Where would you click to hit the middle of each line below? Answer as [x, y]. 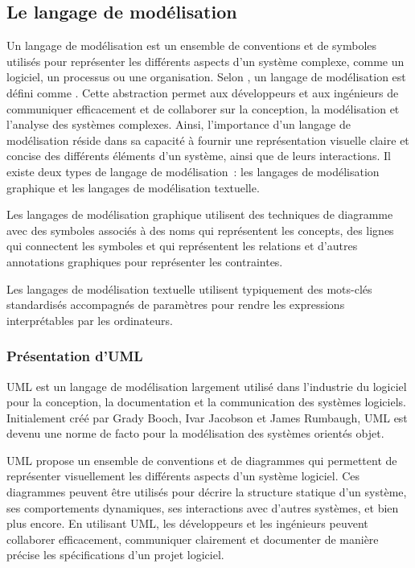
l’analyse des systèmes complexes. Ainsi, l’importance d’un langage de [179, 124]
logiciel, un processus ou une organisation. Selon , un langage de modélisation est [206, 77]
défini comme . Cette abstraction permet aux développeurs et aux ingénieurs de [203, 92]
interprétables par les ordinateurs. [90, 320]
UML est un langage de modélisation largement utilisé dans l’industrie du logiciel [207, 386]
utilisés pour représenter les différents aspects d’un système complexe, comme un [205, 61]
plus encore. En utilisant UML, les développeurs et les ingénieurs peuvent [187, 523]
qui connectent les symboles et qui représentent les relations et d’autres [182, 246]
